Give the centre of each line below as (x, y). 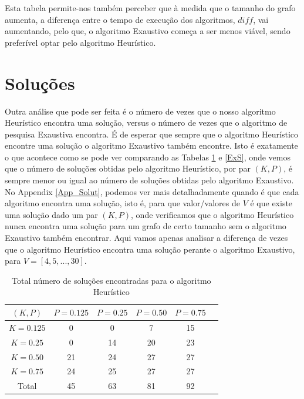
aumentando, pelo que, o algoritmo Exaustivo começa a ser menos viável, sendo (148, 31)
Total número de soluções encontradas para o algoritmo (112, 280)
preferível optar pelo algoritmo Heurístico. (80, 42)
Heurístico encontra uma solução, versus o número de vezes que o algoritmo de (146, 123)
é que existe (271, 203)
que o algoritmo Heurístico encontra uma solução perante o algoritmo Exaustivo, (150, 249)
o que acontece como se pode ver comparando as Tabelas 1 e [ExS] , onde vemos (148, 157)
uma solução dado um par (51, 214)
